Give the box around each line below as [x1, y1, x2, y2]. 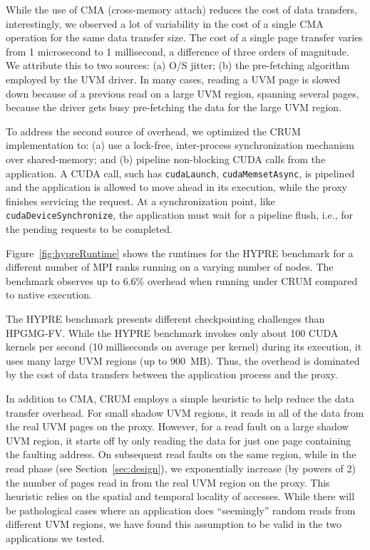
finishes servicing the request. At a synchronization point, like [6, 193, 275, 208]
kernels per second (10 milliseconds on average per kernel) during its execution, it [6, 339, 362, 354]
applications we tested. [6, 530, 105, 545]
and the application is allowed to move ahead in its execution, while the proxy [6, 180, 347, 194]
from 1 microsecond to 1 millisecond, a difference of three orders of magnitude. [6, 43, 349, 58]
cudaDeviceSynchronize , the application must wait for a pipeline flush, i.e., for [6, 207, 354, 222]
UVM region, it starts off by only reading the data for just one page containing [6, 432, 351, 447]
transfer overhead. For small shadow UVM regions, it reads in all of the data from [6, 405, 364, 420]
